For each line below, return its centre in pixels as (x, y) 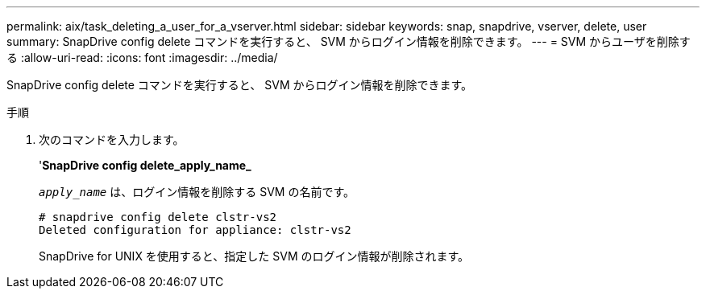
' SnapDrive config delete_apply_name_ (145, 165)
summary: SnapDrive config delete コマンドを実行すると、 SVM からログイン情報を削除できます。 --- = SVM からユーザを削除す (349, 41)
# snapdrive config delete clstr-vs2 (158, 217)
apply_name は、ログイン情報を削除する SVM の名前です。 (197, 192)
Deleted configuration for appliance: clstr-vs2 (195, 230)
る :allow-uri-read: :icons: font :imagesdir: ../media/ (142, 57)
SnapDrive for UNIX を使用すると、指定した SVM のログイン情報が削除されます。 (254, 256)
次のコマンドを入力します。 (112, 139)
